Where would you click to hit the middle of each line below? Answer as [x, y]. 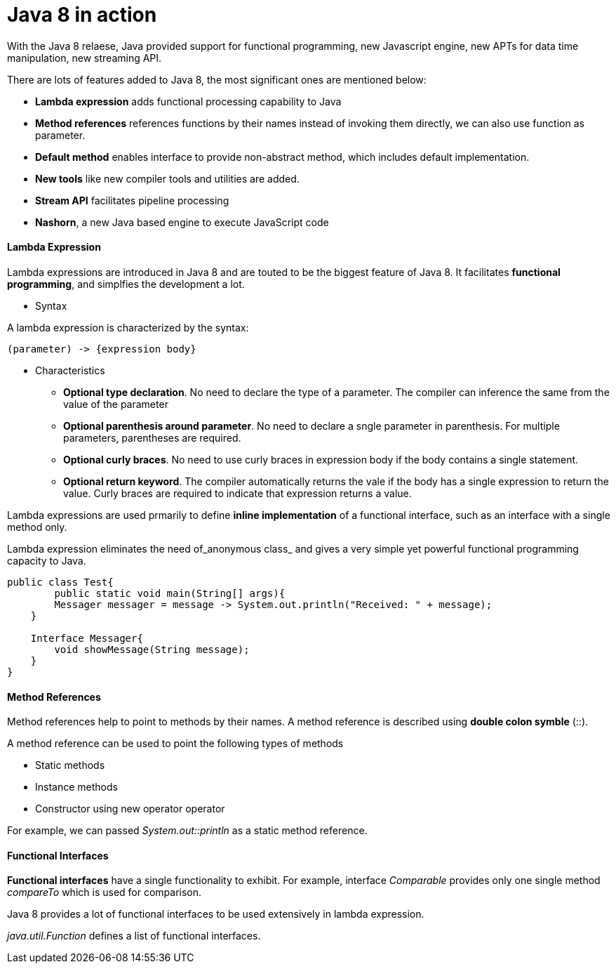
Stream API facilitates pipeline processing [132, 200]
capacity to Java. [47, 560]
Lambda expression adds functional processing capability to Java [188, 101]
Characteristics [70, 370]
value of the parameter [116, 404]
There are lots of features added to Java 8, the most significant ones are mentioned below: [217, 79]
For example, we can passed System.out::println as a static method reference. [187, 831]
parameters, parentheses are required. [152, 437]
